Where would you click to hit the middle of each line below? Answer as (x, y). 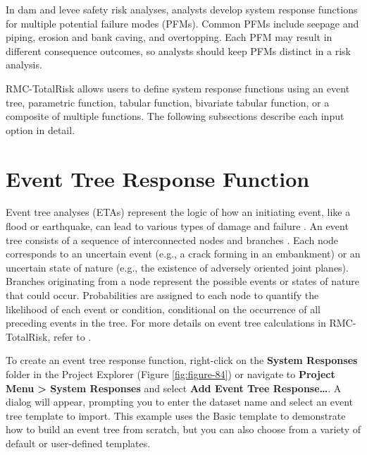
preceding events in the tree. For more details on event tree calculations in (166, 323)
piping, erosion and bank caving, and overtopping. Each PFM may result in (169, 37)
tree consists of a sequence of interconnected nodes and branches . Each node (172, 239)
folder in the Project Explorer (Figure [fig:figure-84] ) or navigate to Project (170, 374)
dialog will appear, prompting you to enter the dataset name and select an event (179, 402)
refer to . (72, 336)
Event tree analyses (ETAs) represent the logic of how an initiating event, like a (178, 212)
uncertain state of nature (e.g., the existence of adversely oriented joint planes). (177, 267)
